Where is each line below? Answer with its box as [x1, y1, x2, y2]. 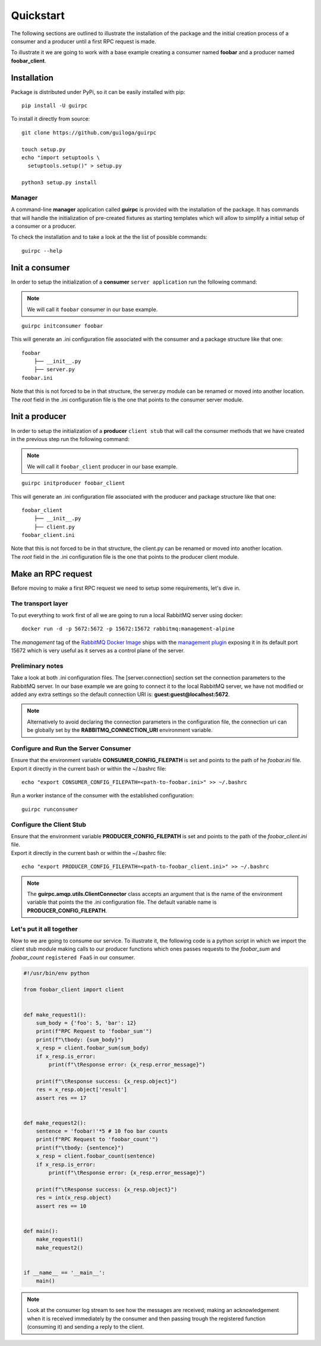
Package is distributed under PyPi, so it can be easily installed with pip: [11, 88, 185, 95]
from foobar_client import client [23, 986, 124, 993]
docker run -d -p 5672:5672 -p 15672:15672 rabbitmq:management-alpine [21, 625, 235, 633]
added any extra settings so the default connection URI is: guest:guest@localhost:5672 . [11, 691, 230, 698]
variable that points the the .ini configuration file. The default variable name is [27, 898, 217, 906]
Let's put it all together [11, 924, 78, 933]
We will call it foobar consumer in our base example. [27, 306, 158, 313]
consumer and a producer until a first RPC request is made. [11, 37, 156, 45]
